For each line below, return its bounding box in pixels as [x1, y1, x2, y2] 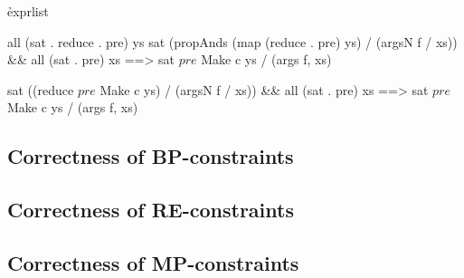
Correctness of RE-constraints [7, 196, 294, 224]
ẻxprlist [7, 2, 49, 20]
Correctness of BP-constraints [7, 142, 294, 170]
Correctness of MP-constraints [7, 248, 299, 276]
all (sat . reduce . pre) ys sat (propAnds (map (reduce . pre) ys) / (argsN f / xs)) [7, 32, 458, 51]
